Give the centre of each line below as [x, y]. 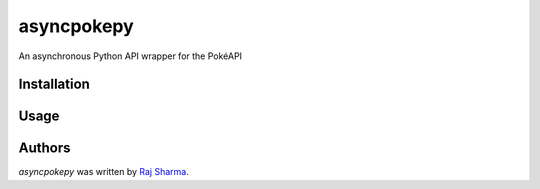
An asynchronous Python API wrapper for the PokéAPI [130, 56]
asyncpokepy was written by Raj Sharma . [103, 172]
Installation [54, 84]
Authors [44, 148]
